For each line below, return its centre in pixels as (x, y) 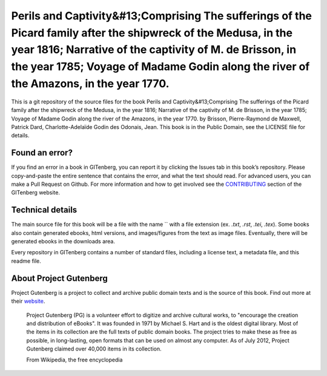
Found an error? (42, 153)
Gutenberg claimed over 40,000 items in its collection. (94, 349)
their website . (28, 301)
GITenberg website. (36, 193)
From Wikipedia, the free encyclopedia (74, 360)
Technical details (44, 210)
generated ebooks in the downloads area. (63, 242)
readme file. (26, 261)
